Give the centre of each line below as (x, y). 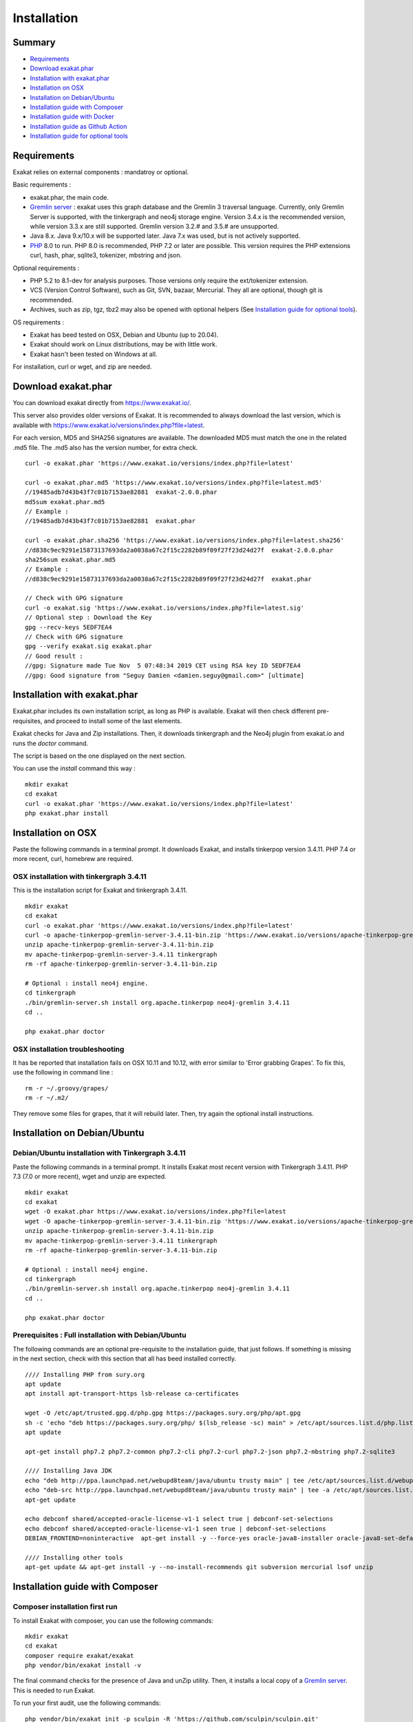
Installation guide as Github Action (78, 126)
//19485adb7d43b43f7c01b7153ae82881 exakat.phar (110, 521)
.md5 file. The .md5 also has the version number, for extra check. (105, 447)
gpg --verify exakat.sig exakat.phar (89, 646)
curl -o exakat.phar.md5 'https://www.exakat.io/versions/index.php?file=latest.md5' (174, 483)
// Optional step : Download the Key (89, 618)
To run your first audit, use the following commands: (87, 1703)
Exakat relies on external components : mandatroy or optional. (101, 172)
